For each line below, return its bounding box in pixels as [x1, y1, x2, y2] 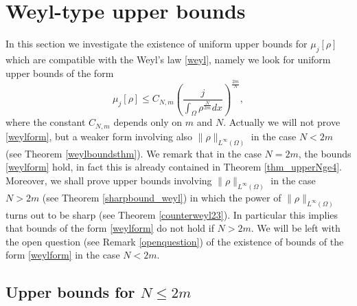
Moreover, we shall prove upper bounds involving [5, 173, 212, 187]
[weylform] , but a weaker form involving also [5, 129, 193, 143]
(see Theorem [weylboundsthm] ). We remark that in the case [5, 146, 262, 160]
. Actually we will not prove [223, 115, 341, 129]
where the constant [5, 115, 86, 129]
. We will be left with [251, 221, 341, 235]
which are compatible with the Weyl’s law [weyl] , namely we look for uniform [5, 52, 331, 66]
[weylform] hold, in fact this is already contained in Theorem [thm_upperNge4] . [5, 160, 342, 174]
